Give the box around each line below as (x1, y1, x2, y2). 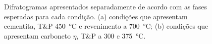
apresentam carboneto (4, 30, 71, 41)
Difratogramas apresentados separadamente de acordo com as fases (4, 1, 207, 11)
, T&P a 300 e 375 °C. (76, 30, 146, 41)
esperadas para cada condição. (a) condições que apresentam (4, 11, 188, 21)
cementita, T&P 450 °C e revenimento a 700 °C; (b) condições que (4, 21, 209, 31)
